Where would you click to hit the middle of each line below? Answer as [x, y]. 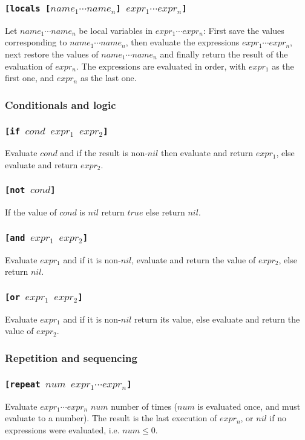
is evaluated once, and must [249, 406]
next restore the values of [52, 54]
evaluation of [29, 66]
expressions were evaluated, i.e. [62, 429]
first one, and [30, 78]
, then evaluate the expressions [182, 42]
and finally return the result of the [224, 54]
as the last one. [108, 78]
